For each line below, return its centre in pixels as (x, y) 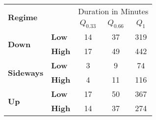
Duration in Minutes (113, 11)
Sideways (26, 72)
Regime (23, 17)
